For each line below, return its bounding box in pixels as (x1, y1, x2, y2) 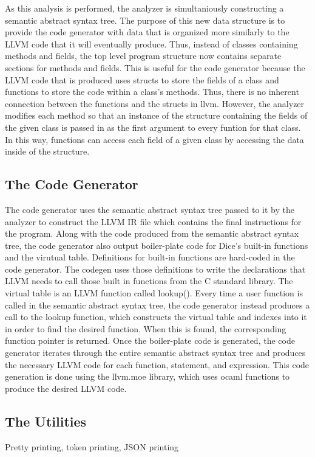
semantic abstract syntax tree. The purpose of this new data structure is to (5, 13, 285, 26)
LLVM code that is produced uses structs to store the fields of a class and (5, 73, 279, 86)
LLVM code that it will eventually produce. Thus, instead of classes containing (5, 37, 298, 50)
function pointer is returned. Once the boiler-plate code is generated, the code (5, 334, 295, 347)
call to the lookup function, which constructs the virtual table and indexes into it (5, 310, 307, 323)
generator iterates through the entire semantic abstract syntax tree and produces (5, 346, 306, 359)
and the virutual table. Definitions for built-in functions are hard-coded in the (5, 251, 295, 263)
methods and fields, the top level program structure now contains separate (5, 49, 282, 62)
